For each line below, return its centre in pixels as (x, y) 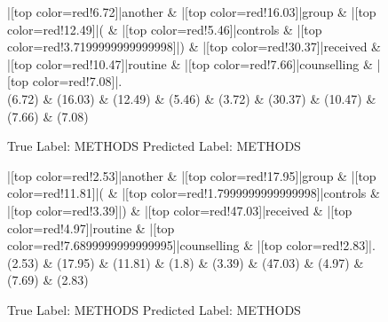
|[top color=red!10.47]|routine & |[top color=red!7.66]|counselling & (190, 63)
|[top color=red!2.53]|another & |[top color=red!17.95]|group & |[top (192, 175)
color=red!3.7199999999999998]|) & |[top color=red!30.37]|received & (194, 47)
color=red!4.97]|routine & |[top (91, 228)
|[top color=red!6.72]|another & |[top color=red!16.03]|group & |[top (192, 12)
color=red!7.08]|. (77, 81)
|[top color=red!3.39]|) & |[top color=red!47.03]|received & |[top (180, 210)
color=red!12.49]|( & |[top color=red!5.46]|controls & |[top (165, 29)
